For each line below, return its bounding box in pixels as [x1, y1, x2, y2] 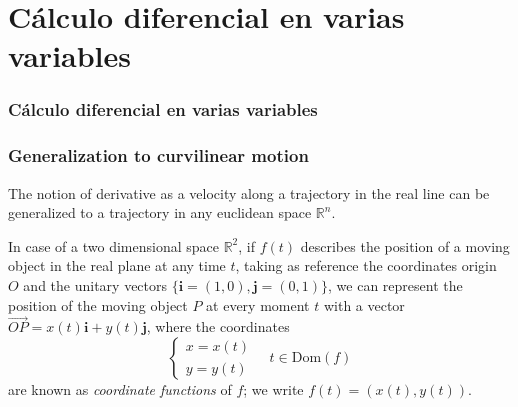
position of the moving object [8, 294, 188, 315]
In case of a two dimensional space [8, 235, 219, 256]
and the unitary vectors [23, 275, 168, 295]
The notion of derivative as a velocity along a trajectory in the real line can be [8, 182, 490, 203]
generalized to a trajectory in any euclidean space [8, 202, 312, 223]
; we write [243, 379, 304, 399]
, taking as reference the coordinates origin [235, 255, 497, 276]
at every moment [206, 294, 310, 315]
